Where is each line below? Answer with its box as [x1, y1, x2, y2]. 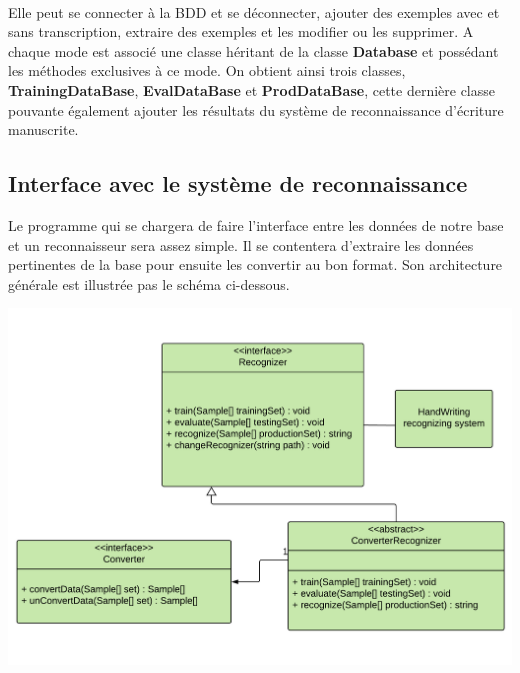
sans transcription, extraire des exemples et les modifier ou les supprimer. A [8, 21, 474, 42]
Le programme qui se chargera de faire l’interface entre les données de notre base [8, 214, 504, 235]
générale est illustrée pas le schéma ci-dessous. [8, 273, 290, 294]
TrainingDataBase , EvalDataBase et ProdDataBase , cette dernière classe [8, 79, 495, 100]
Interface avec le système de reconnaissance [8, 168, 468, 199]
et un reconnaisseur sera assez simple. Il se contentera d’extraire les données [8, 234, 474, 255]
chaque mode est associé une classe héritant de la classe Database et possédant [8, 40, 499, 61]
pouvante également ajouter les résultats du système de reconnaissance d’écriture [8, 99, 504, 120]
